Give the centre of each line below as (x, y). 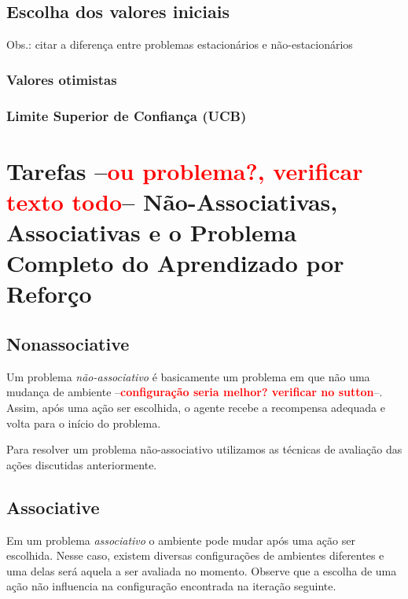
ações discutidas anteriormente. (82, 464)
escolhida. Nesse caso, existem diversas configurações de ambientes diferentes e (195, 555)
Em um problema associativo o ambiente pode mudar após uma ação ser (181, 540)
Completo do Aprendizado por (175, 263)
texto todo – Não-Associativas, (172, 201)
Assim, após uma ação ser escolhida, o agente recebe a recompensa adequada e (196, 407)
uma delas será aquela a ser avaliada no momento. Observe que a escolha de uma (202, 570)
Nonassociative (68, 344)
